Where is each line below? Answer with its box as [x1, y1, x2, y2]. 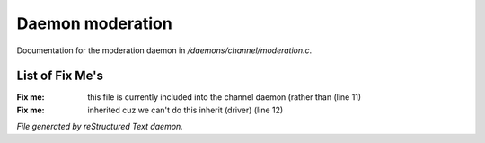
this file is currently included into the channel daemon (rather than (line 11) [87, 92, 362, 103]
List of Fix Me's [16, 68, 103, 84]
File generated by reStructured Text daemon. [16, 121, 183, 132]
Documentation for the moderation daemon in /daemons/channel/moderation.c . [16, 45, 313, 56]
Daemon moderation [16, 13, 172, 33]
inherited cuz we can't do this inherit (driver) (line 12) [87, 104, 284, 115]
